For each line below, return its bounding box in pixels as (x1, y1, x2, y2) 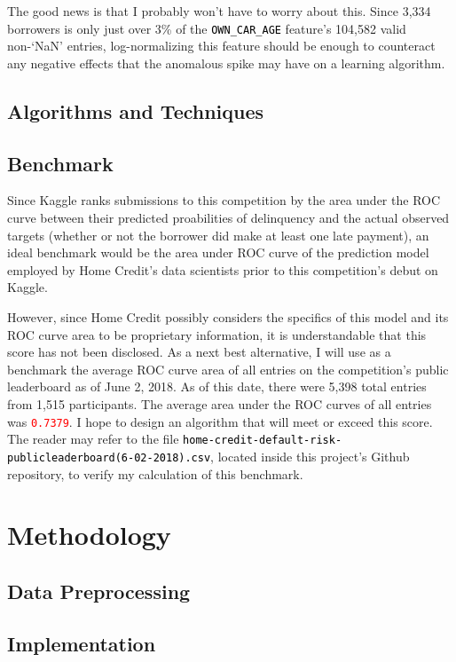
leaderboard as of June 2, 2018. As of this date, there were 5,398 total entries (7, 377, 427, 396)
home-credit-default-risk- (183, 434, 342, 447)
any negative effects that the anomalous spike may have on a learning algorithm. (7, 53, 445, 72)
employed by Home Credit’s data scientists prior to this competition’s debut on (7, 260, 438, 279)
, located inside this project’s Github (210, 446, 410, 465)
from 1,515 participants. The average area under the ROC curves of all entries (7, 394, 432, 413)
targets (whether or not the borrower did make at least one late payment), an (7, 225, 429, 244)
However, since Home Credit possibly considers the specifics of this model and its (7, 307, 449, 326)
